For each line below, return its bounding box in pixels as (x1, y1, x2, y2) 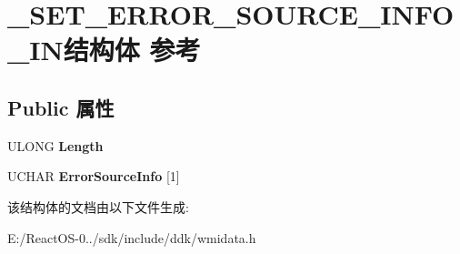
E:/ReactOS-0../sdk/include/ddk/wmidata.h (7, 228, 256, 247)
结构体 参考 (63, 31, 201, 68)
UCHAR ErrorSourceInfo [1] (7, 167, 180, 186)
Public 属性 (7, 93, 115, 121)
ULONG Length (7, 136, 104, 155)
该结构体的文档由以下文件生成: (7, 197, 189, 216)
